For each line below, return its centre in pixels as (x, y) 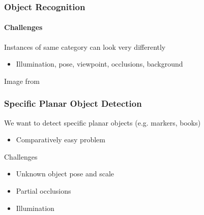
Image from (22, 81)
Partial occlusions (43, 191)
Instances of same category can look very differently (85, 47)
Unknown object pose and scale (65, 174)
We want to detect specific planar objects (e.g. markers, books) (103, 122)
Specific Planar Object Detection (73, 103)
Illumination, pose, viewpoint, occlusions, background (99, 64)
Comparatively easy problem (61, 140)
